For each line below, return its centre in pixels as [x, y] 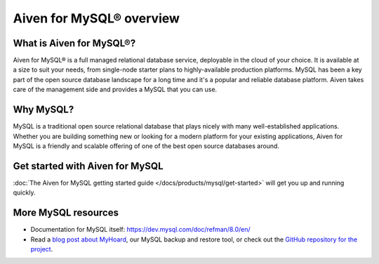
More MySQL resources [66, 213]
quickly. [24, 192]
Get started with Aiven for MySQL [88, 166]
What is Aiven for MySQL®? [74, 43]
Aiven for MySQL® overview [97, 18]
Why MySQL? [44, 110]
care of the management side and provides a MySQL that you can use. [115, 90]
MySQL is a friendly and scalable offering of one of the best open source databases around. [146, 146]
